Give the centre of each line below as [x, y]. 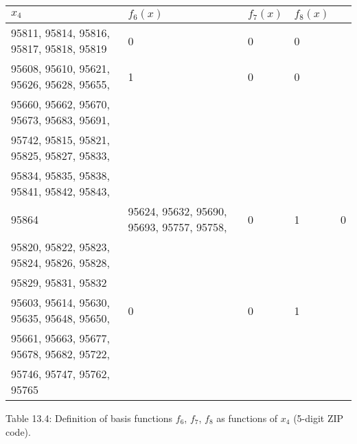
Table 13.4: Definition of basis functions [89, 418]
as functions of [247, 418]
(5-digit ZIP [319, 418]
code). [18, 431]
